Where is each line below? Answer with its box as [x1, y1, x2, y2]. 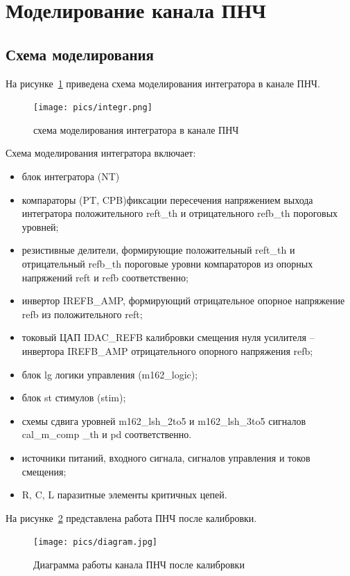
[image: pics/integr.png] [33, 103, 152, 113]
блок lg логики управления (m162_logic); [21, 367, 198, 381]
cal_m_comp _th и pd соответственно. [21, 427, 192, 442]
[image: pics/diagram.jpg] [33, 537, 157, 548]
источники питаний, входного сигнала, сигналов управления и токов [21, 450, 310, 464]
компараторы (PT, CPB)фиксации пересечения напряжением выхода [21, 192, 313, 207]
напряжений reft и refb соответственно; [21, 270, 189, 284]
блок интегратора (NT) [21, 169, 120, 184]
